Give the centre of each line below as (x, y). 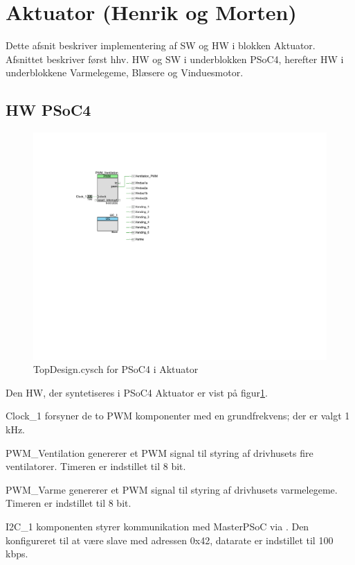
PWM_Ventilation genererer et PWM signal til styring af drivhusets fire (160, 452)
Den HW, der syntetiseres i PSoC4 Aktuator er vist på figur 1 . (137, 392)
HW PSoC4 (48, 110)
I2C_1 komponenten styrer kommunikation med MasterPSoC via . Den (157, 526)
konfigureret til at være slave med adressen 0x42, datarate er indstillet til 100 (170, 540)
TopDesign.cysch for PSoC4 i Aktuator (116, 369)
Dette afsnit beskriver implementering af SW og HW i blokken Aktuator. (161, 45)
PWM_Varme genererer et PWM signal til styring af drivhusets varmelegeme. (172, 489)
